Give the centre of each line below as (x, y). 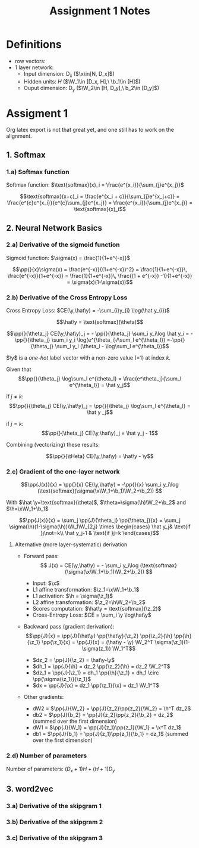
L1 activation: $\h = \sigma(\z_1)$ (72, 596)
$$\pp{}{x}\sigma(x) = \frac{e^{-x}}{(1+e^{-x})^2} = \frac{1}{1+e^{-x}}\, (100, 269)
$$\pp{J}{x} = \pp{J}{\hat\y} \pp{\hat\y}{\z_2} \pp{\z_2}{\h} (99, 636)
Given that (19, 369)
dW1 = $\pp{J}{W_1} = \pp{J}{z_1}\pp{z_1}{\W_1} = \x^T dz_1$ (107, 728)
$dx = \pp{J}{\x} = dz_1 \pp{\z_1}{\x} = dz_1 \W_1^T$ (96, 685)
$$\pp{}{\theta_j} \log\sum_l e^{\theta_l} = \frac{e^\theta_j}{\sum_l (100, 379)
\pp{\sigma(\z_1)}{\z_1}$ (61, 679)
